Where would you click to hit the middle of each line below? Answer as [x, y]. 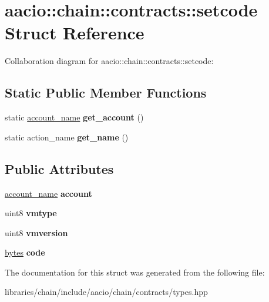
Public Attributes [59, 168]
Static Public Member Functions [106, 93]
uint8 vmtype [31, 213]
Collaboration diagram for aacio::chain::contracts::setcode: [109, 61]
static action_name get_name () [67, 137]
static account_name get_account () [74, 117]
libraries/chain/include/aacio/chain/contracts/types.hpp [106, 292]
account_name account [48, 193]
